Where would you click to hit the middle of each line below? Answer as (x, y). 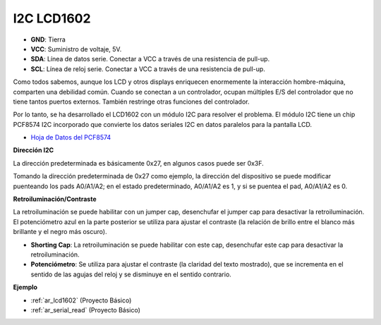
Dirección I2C (34, 150)
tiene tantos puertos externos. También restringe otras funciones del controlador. (131, 102)
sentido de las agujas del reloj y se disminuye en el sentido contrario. (131, 274)
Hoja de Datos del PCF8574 (71, 137)
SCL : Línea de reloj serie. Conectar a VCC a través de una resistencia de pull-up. (148, 69)
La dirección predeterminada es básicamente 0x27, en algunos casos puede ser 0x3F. (138, 163)
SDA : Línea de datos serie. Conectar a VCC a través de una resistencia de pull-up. (150, 59)
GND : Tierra (48, 39)
